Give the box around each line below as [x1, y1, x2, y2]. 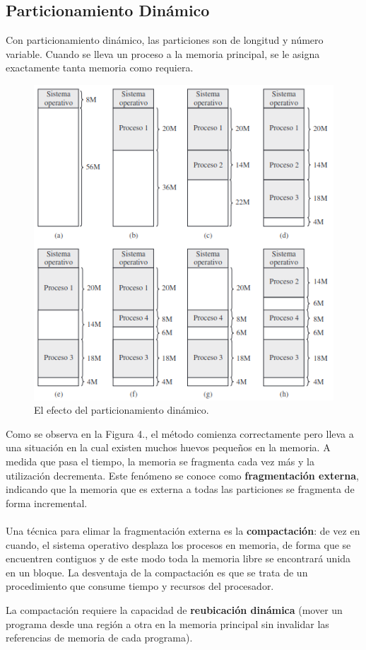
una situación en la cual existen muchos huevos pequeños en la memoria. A [6, 440, 331, 455]
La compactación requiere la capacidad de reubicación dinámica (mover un [6, 602, 343, 617]
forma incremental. [6, 495, 88, 510]
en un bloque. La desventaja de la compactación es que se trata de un [6, 564, 308, 579]
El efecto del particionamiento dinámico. [34, 402, 209, 417]
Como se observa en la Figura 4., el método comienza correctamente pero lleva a [6, 426, 354, 441]
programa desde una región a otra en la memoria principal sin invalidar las [6, 616, 329, 631]
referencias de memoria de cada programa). [6, 630, 193, 645]
